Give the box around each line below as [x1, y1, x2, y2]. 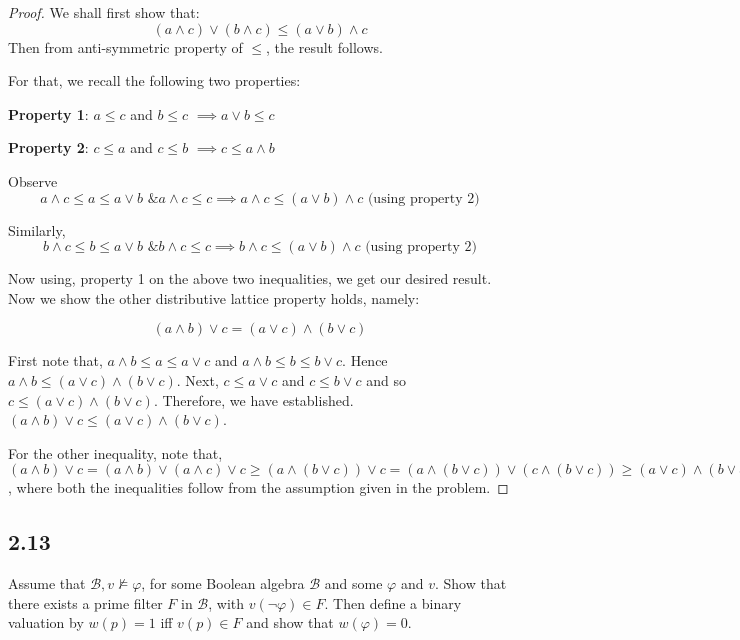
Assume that [8, 573, 86, 594]
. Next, [176, 369, 219, 390]
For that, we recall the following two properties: [8, 70, 301, 91]
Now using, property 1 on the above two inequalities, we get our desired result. [8, 268, 492, 289]
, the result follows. [266, 36, 383, 57]
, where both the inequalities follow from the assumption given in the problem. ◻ [8, 477, 509, 498]
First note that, [8, 350, 103, 371]
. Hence [342, 350, 388, 371]
